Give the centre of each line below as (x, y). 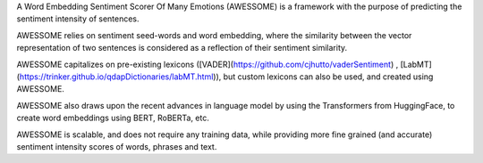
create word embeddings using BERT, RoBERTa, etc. (113, 118)
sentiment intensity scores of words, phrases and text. (117, 146)
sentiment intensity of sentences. (78, 19)
